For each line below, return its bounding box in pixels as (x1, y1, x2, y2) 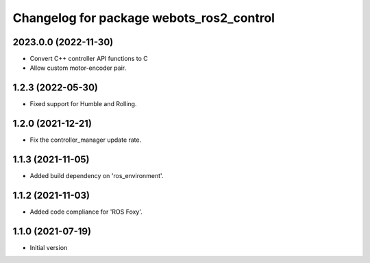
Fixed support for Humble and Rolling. (29, 100, 137, 108)
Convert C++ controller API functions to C (29, 55, 148, 63)
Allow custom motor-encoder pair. (29, 64, 127, 72)
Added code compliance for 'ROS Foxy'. (29, 208, 143, 216)
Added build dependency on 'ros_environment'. (29, 172, 164, 180)
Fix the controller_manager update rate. (29, 136, 142, 144)
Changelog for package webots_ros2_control (12, 10, 275, 25)
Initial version (29, 243, 68, 251)
